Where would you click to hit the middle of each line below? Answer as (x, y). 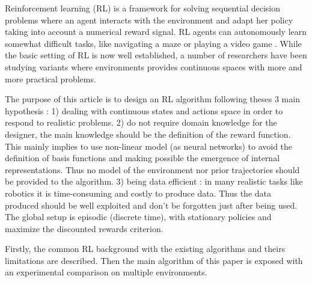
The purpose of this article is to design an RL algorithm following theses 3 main (152, 99)
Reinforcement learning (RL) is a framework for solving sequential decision (143, 8)
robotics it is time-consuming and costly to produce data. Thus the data (138, 193)
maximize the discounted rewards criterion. (84, 228)
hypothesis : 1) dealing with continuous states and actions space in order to (144, 110)
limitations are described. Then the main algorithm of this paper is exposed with (154, 260)
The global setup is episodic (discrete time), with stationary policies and (138, 217)
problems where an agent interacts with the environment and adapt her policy (149, 20)
